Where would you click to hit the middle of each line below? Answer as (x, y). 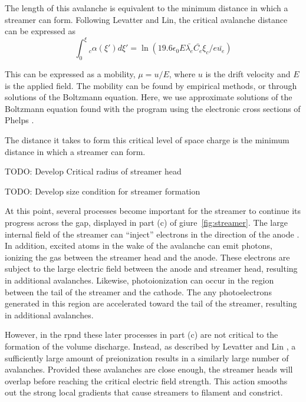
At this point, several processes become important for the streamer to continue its (153, 211)
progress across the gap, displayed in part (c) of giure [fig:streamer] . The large (146, 223)
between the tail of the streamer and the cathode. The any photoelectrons (138, 291)
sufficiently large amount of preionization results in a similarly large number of (147, 357)
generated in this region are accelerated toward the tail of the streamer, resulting (151, 303)
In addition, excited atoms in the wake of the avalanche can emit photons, (139, 246)
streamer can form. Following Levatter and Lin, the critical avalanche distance (146, 19)
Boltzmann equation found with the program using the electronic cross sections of (153, 108)
